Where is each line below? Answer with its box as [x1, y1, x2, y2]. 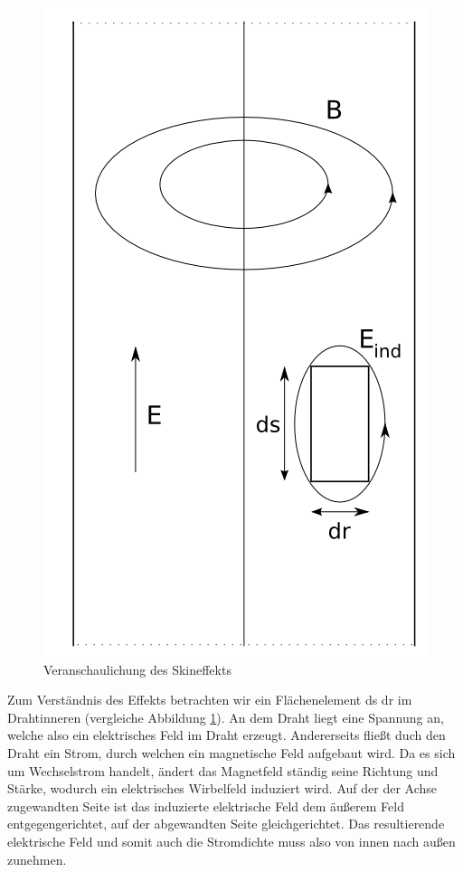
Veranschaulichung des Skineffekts [43, 659, 231, 678]
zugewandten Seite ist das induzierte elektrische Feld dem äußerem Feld [7, 796, 404, 815]
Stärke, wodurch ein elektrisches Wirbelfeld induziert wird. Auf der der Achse [7, 779, 438, 798]
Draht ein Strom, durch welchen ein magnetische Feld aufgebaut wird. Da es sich [7, 743, 456, 762]
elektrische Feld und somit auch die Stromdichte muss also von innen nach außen [7, 831, 456, 850]
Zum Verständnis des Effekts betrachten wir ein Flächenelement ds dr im [7, 690, 412, 709]
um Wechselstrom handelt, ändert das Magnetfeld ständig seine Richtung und [7, 761, 439, 780]
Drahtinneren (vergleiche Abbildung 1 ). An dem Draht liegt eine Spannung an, [7, 707, 444, 726]
